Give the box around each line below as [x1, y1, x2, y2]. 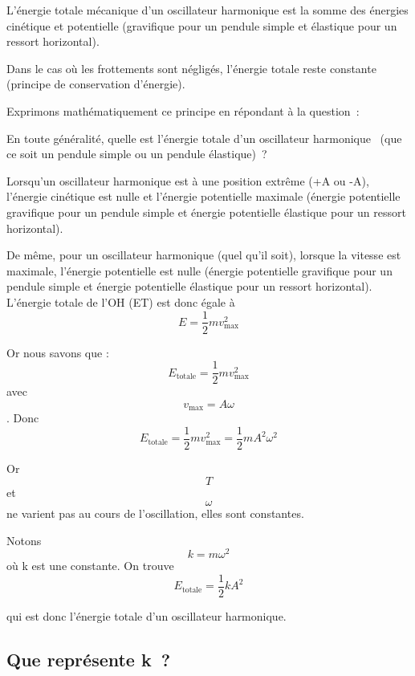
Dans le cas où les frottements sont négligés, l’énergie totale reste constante [6, 59, 376, 76]
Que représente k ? [6, 647, 171, 672]
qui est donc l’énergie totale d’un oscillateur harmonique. [6, 608, 287, 625]
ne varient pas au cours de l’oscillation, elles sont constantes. [6, 505, 304, 522]
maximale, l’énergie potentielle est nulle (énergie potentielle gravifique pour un [6, 262, 393, 279]
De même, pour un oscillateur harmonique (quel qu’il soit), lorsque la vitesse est [6, 246, 401, 263]
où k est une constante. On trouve [6, 557, 174, 574]
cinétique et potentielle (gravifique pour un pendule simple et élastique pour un [6, 17, 397, 34]
